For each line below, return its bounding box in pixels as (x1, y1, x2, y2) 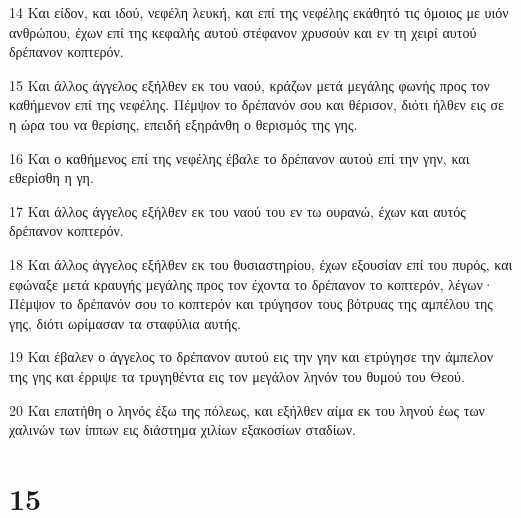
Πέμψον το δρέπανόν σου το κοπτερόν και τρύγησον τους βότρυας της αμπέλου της (9, 293, 493, 314)
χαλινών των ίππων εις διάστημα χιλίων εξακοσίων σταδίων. (9, 419, 356, 440)
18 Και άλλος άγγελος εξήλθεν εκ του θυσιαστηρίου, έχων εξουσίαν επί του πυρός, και (9, 253, 513, 274)
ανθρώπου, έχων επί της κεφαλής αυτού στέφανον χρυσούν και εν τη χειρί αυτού (9, 21, 477, 42)
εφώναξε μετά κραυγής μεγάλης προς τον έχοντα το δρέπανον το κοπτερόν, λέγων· (9, 273, 494, 294)
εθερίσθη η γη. (9, 167, 94, 188)
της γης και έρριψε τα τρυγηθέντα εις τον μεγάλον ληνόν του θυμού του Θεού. (9, 365, 465, 386)
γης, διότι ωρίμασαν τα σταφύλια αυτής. (9, 312, 241, 333)
